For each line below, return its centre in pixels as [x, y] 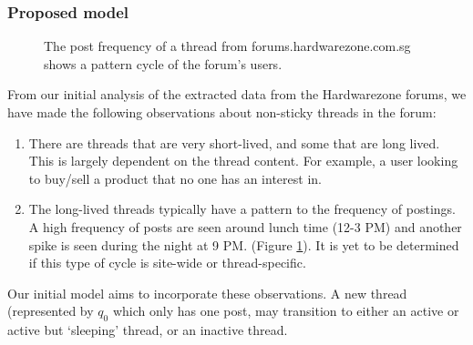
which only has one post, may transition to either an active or [286, 311]
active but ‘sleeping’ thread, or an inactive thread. [148, 330]
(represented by [51, 311]
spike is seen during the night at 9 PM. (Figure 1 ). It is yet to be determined [244, 244]
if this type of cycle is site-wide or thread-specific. [167, 263]
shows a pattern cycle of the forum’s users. [163, 63]
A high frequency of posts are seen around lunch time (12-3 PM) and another [245, 226]
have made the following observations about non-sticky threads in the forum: [222, 112]
